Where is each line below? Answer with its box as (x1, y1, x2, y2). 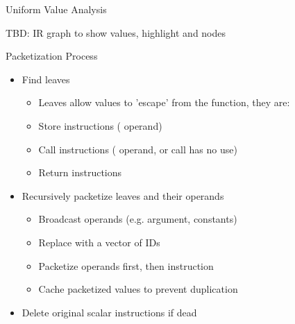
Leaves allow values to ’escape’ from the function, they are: (38, 95, 290, 110)
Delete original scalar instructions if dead (22, 305, 197, 319)
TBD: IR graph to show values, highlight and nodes (6, 25, 226, 40)
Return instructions (38, 165, 122, 180)
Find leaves (22, 71, 70, 86)
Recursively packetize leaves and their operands (22, 188, 224, 203)
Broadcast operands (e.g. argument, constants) (38, 212, 237, 226)
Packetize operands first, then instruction (38, 258, 214, 273)
